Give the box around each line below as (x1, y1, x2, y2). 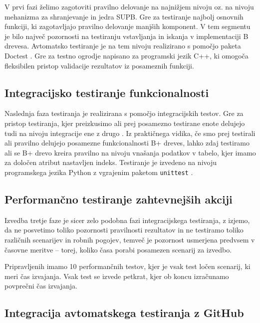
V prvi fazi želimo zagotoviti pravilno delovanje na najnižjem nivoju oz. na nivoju (4, 1, 254, 11)
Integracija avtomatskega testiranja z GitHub (4, 305, 244, 320)
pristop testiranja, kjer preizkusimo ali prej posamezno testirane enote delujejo (4, 117, 245, 128)
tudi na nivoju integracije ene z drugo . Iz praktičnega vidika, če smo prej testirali (4, 127, 256, 138)
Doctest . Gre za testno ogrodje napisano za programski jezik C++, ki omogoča (4, 50, 249, 60)
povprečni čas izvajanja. (4, 280, 77, 291)
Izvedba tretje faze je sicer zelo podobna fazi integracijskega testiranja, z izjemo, (4, 214, 250, 225)
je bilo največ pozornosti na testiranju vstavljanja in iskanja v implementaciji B (4, 30, 249, 41)
